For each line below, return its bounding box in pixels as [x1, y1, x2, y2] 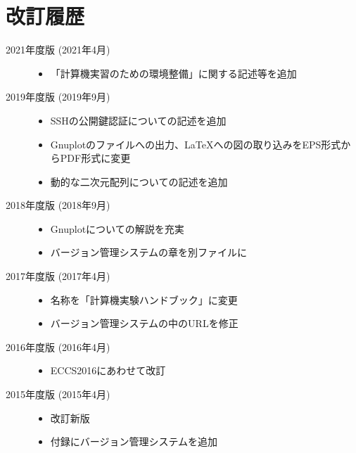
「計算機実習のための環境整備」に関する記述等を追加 [50, 65, 297, 80]
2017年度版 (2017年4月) [6, 269, 110, 283]
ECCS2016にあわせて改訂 [50, 363, 166, 378]
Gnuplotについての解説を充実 [50, 221, 184, 236]
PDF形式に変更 [60, 151, 131, 165]
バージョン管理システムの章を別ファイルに [50, 245, 248, 260]
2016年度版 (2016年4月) [6, 339, 110, 354]
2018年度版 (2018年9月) [6, 198, 110, 212]
